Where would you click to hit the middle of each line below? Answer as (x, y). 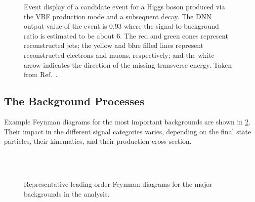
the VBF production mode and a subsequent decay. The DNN (118, 16)
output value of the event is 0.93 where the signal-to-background (121, 26)
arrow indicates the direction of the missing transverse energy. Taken (128, 64)
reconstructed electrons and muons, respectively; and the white (119, 55)
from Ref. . (41, 74)
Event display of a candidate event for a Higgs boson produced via (125, 6)
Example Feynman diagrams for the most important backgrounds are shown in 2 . (127, 121)
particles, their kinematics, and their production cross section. (98, 141)
